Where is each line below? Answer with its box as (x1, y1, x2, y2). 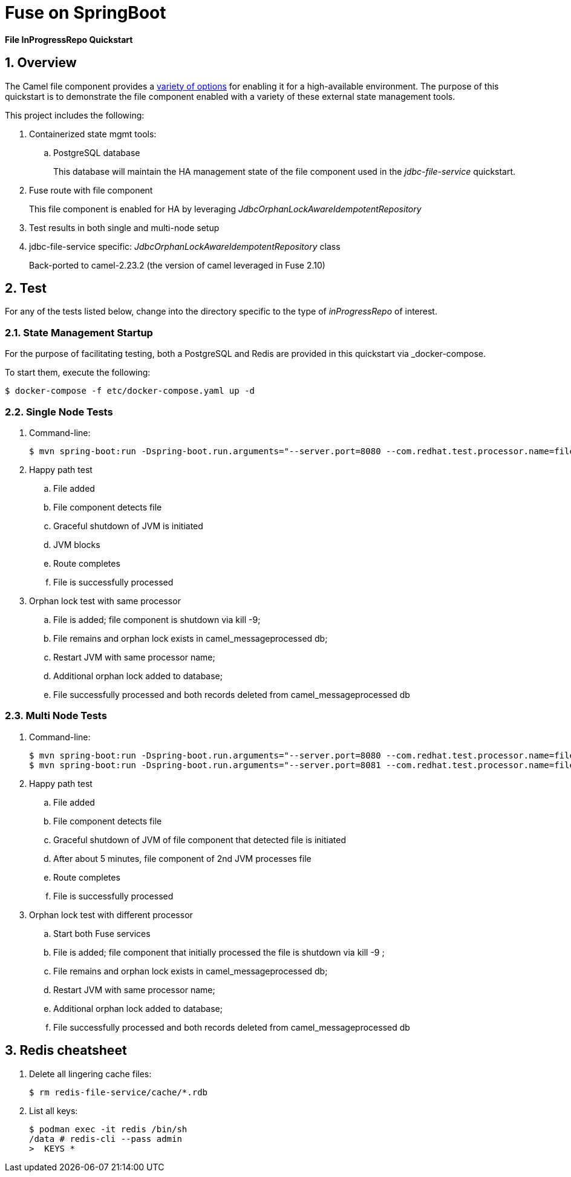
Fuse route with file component (29, 184, 153, 195)
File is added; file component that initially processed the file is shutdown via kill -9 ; (53, 947, 385, 957)
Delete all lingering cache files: (29, 1068, 152, 1079)
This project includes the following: (5, 109, 145, 120)
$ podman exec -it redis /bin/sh (29, 1124, 188, 1134)
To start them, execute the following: (5, 367, 151, 378)
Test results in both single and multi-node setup (29, 222, 220, 233)
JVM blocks (53, 539, 100, 550)
